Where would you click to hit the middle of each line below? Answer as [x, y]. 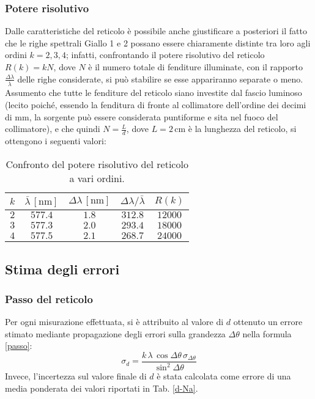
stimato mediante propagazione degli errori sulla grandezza [115, 333]
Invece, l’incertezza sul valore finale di [76, 376]
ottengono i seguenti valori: [56, 141]
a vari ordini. [97, 178]
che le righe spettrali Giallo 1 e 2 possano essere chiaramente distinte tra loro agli [158, 42]
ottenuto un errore [268, 322]
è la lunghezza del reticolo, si [242, 129]
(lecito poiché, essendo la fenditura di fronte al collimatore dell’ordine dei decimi [156, 105]
